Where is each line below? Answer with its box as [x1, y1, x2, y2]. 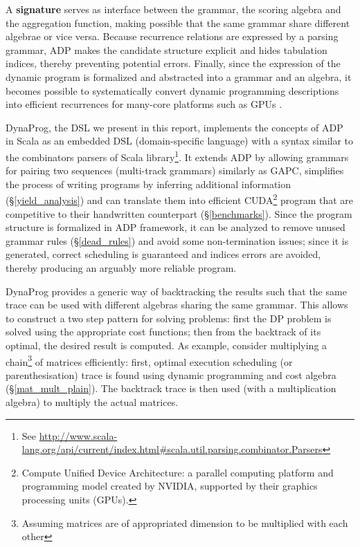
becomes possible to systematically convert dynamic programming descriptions [6, 83, 339, 98]
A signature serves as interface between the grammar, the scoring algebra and [6, 2, 341, 16]
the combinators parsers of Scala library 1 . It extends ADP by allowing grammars [6, 147, 349, 164]
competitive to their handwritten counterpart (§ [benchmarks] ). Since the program [6, 206, 352, 221]
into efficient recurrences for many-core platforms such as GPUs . [6, 97, 282, 111]
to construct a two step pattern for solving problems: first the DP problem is [6, 310, 332, 325]
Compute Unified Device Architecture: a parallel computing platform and [21, 465, 334, 479]
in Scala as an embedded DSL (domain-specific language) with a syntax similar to [6, 133, 354, 148]
